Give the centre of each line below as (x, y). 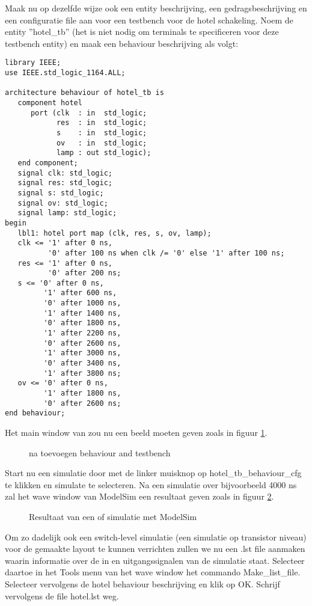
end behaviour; (35, 413)
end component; (48, 163)
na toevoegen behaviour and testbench (100, 452)
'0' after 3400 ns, (82, 363)
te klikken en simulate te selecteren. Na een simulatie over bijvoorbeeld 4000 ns (151, 484)
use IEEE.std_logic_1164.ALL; (65, 73)
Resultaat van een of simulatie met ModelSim (113, 516)
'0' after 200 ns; (84, 273)
